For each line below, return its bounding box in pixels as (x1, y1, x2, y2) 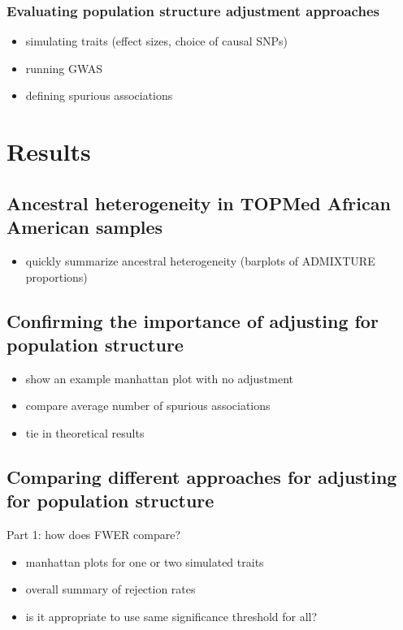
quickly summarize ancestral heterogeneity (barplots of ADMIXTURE (25, 252, 375, 269)
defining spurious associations (25, 87, 173, 104)
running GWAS (25, 59, 103, 76)
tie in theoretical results (25, 424, 145, 441)
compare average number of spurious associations (25, 397, 271, 414)
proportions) (25, 268, 88, 285)
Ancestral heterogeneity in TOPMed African (6, 190, 391, 215)
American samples (6, 214, 163, 239)
